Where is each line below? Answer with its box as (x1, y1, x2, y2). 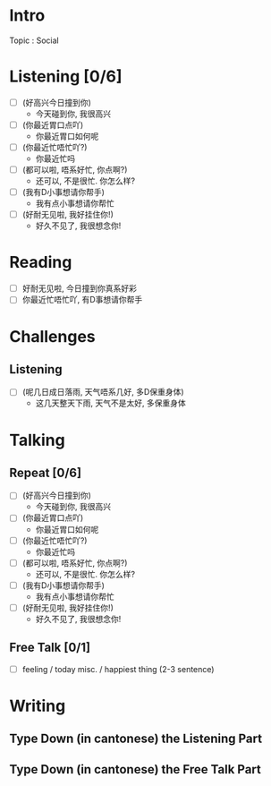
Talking (9, 430, 65, 450)
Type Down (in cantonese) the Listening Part (9, 731, 262, 747)
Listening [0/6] (9, 66, 123, 87)
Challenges (9, 326, 96, 346)
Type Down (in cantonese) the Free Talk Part (9, 762, 262, 777)
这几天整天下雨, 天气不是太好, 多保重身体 (35, 397, 186, 408)
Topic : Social (9, 35, 60, 46)
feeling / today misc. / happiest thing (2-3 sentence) (21, 663, 215, 674)
